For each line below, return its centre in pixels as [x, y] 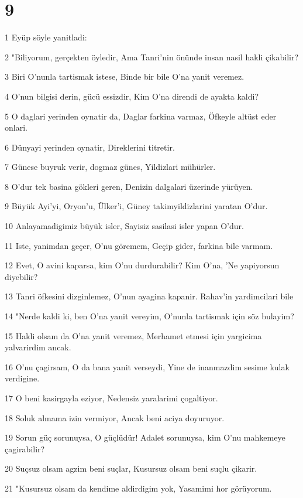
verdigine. [22, 378]
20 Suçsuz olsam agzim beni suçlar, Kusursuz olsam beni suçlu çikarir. [131, 468]
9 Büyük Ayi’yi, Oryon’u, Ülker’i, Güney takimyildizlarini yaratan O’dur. [136, 206]
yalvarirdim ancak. [38, 347]
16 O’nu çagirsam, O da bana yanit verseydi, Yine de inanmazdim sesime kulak [147, 366]
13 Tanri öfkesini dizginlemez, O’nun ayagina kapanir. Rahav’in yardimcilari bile [149, 296]
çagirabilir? [25, 448]
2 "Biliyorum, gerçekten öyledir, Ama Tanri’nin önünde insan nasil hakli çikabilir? [152, 57]
